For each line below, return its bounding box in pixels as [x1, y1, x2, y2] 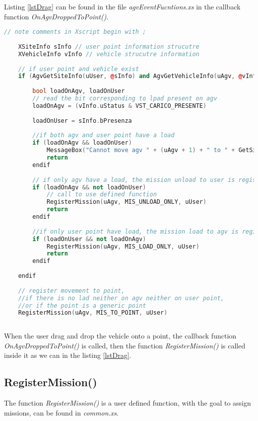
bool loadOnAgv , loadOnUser [32, 87, 125, 95]
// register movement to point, [18, 287, 125, 294]
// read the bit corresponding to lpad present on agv [32, 95, 217, 102]
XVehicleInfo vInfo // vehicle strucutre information [18, 50, 199, 58]
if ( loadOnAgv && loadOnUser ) [32, 139, 132, 147]
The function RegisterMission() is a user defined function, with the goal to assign [4, 398, 251, 408]
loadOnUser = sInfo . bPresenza [32, 117, 132, 124]
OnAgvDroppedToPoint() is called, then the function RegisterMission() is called [4, 340, 246, 350]
